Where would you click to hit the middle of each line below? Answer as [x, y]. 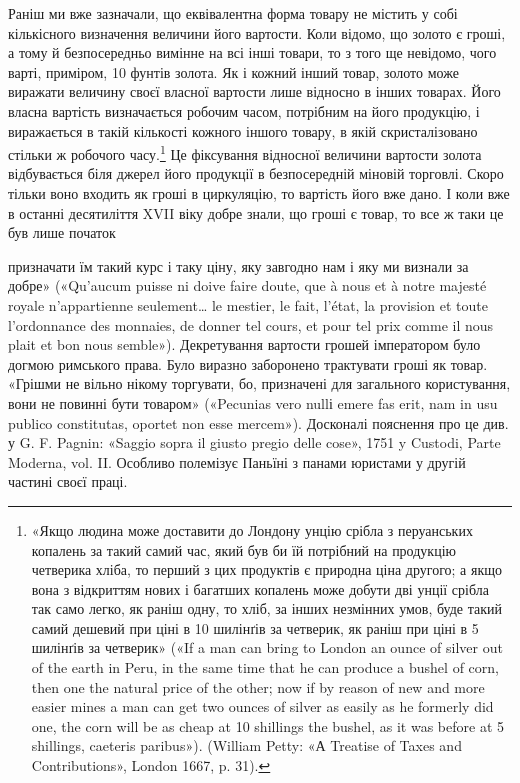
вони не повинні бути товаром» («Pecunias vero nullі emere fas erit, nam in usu [253, 402]
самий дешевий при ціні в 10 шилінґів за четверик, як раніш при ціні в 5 [255, 627]
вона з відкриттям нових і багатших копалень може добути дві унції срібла [260, 588]
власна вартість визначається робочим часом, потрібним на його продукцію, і [244, 110]
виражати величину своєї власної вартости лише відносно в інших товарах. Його [254, 91]
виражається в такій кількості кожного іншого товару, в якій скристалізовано [243, 130]
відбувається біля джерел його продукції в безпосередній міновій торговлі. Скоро [256, 173]
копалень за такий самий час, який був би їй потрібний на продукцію [243, 549]
